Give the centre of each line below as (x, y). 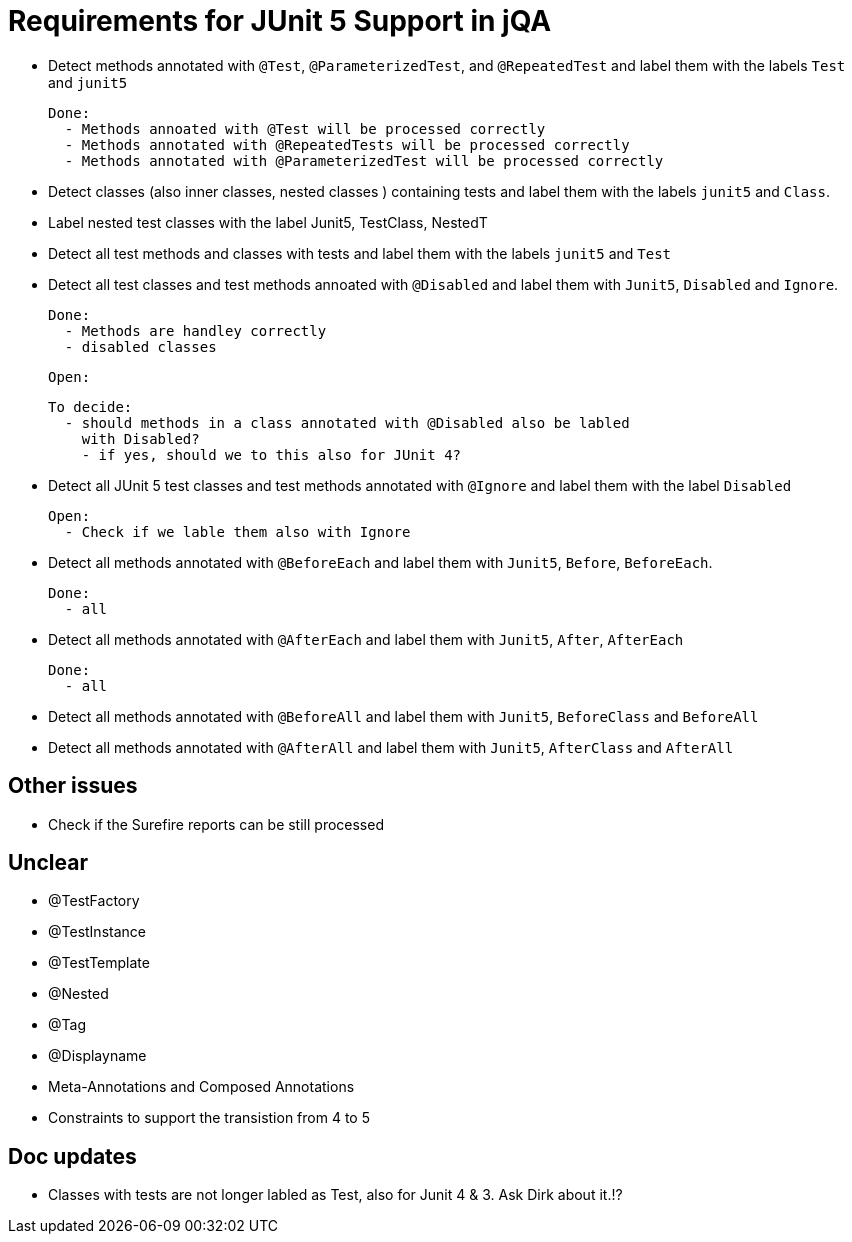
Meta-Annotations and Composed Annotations (201, 1087)
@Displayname (97, 1056)
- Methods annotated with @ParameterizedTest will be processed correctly (364, 160)
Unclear (48, 863)
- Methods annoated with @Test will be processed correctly (305, 128)
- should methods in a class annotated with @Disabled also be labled (347, 422)
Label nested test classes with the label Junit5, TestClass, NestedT (268, 222)
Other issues (73, 786)
